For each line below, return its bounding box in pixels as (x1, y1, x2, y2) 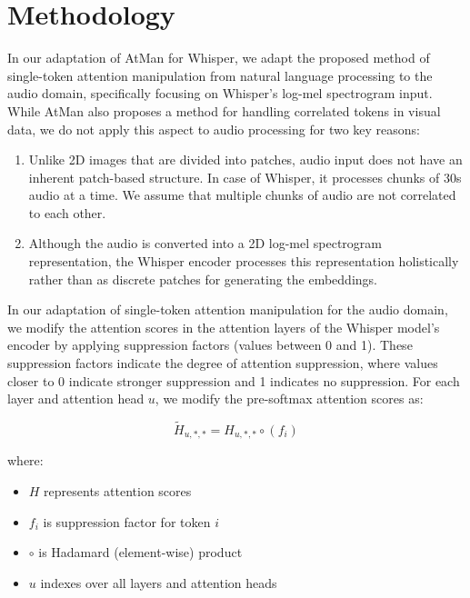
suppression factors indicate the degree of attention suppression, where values (7, 354, 438, 373)
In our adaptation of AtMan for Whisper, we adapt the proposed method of (7, 48, 430, 67)
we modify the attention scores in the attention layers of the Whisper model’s (7, 317, 440, 336)
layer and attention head (7, 389, 145, 408)
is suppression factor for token (43, 512, 211, 531)
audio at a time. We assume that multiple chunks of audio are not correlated (28, 185, 456, 204)
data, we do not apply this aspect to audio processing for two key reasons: (7, 119, 421, 138)
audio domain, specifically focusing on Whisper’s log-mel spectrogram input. (7, 84, 433, 103)
